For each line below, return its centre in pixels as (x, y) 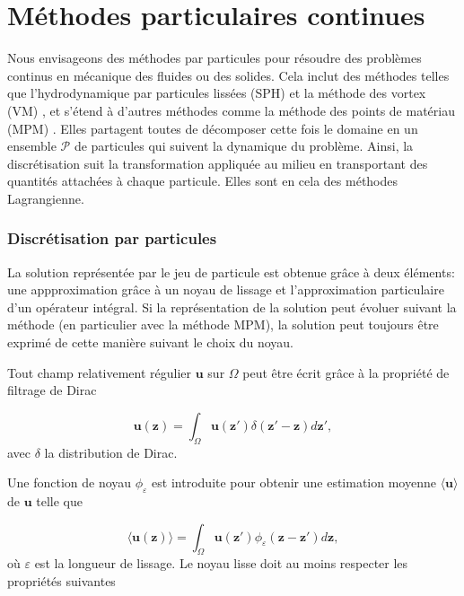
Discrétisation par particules (112, 238)
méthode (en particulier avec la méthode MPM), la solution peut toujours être (223, 324)
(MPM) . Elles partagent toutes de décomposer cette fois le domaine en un (213, 128)
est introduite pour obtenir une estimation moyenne (294, 482)
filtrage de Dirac (52, 390)
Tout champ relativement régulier (100, 372)
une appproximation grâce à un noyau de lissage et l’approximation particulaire (226, 289)
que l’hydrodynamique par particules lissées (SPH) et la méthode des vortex (217, 93)
